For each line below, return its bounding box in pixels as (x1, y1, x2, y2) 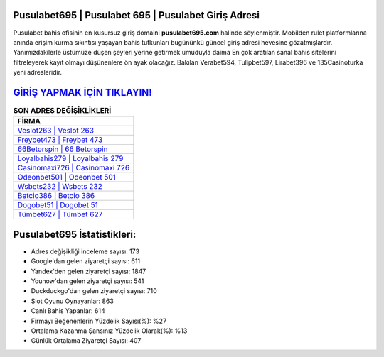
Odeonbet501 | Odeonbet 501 (17, 172, 117, 182)
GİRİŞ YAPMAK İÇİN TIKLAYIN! (13, 86, 152, 99)
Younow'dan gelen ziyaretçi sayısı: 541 (31, 277, 144, 285)
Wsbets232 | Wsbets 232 (17, 182, 102, 192)
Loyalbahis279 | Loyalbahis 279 (17, 153, 124, 163)
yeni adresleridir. (13, 68, 63, 77)
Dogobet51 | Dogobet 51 (17, 200, 99, 210)
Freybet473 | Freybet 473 (17, 135, 103, 145)
